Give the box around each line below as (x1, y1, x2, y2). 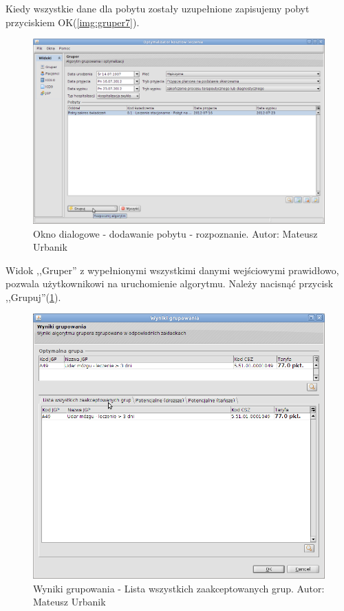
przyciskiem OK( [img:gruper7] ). (6, 14, 140, 29)
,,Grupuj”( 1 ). (6, 289, 61, 304)
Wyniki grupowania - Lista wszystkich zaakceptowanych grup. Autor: (33, 581, 325, 595)
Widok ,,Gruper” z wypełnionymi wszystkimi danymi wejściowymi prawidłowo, (6, 262, 339, 277)
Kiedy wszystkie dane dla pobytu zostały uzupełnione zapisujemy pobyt (6, 1, 310, 15)
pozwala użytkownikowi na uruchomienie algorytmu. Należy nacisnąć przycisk (6, 276, 334, 291)
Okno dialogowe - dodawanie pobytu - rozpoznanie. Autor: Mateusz (33, 226, 318, 240)
